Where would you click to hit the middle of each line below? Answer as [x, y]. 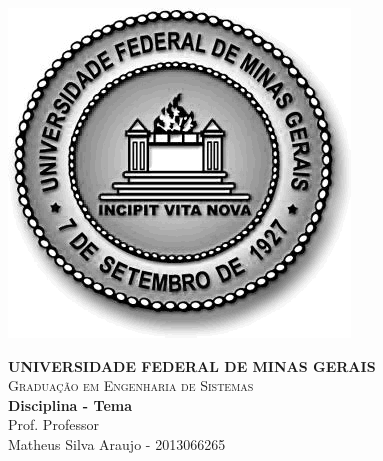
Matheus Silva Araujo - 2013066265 [117, 443]
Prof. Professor [53, 424]
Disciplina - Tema [70, 404]
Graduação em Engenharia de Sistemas [131, 385]
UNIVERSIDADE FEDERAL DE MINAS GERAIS [192, 365]
